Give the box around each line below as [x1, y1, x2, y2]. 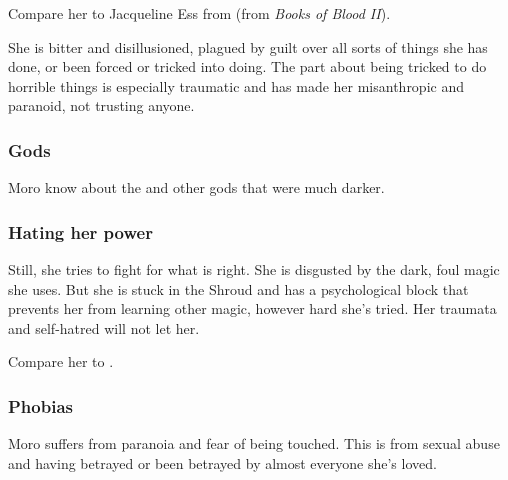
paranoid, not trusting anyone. [8, 95, 195, 116]
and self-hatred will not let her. [8, 317, 200, 338]
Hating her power [8, 219, 153, 244]
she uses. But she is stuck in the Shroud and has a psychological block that [8, 278, 469, 299]
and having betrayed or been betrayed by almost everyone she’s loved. [8, 452, 437, 473]
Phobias [8, 393, 73, 418]
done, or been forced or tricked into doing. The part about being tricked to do [8, 56, 487, 77]
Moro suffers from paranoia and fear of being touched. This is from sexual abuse [8, 433, 500, 454]
